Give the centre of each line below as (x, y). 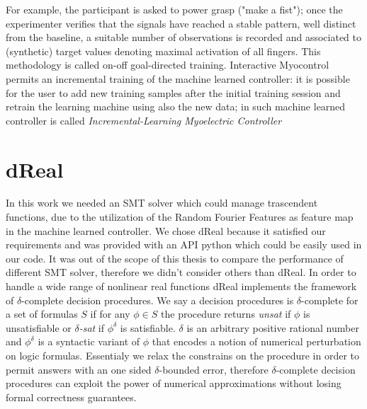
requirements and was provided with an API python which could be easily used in (184, 244)
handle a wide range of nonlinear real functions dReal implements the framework (181, 286)
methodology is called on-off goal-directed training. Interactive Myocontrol (168, 65)
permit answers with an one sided (79, 369)
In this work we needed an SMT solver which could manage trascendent (162, 203)
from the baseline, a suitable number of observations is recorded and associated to (183, 37)
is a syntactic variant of (89, 341)
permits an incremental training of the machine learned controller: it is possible (178, 78)
